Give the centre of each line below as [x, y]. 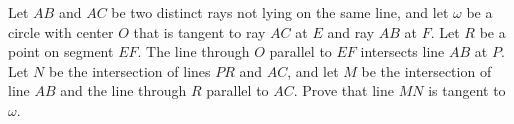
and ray [351, 31]
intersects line [402, 51]
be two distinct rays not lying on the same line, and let [280, 12]
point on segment [61, 51]
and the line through [123, 90]
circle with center [61, 31]
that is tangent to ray [199, 31]
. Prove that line [343, 90]
